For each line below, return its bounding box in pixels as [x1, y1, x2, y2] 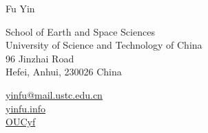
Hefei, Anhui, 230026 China [6, 64, 122, 79]
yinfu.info [6, 101, 45, 115]
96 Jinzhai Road [6, 51, 74, 65]
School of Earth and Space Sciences [6, 24, 155, 38]
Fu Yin [6, 1, 35, 15]
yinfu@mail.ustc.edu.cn [6, 87, 103, 101]
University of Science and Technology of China [6, 38, 202, 52]
